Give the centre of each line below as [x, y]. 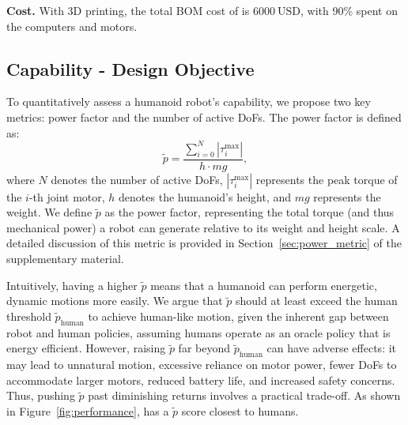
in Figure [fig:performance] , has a [88, 410]
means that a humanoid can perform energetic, [264, 285]
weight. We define [49, 212]
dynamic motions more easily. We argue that [115, 301]
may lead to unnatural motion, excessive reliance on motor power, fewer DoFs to [202, 365]
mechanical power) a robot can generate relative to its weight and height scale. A [203, 227]
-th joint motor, [67, 196]
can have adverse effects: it [332, 348]
